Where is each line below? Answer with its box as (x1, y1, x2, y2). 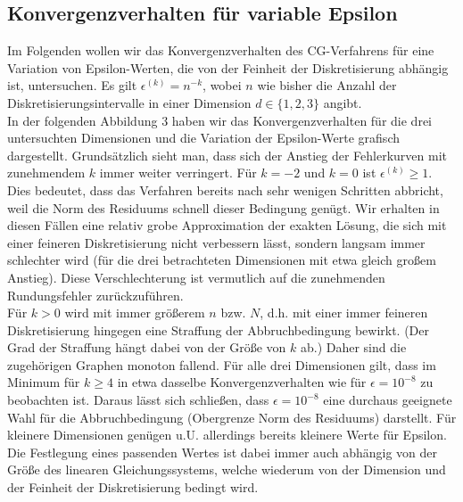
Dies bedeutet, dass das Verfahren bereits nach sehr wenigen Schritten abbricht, (7, 180, 443, 199)
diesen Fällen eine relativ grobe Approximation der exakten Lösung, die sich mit (7, 216, 447, 235)
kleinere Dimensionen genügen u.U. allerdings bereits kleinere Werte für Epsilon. (7, 425, 447, 444)
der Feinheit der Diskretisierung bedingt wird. (7, 478, 259, 497)
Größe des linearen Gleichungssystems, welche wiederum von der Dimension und (7, 460, 446, 479)
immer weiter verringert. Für (99, 163, 257, 182)
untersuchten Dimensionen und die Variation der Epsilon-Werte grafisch (7, 128, 400, 147)
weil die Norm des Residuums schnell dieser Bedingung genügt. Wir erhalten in (7, 198, 440, 217)
